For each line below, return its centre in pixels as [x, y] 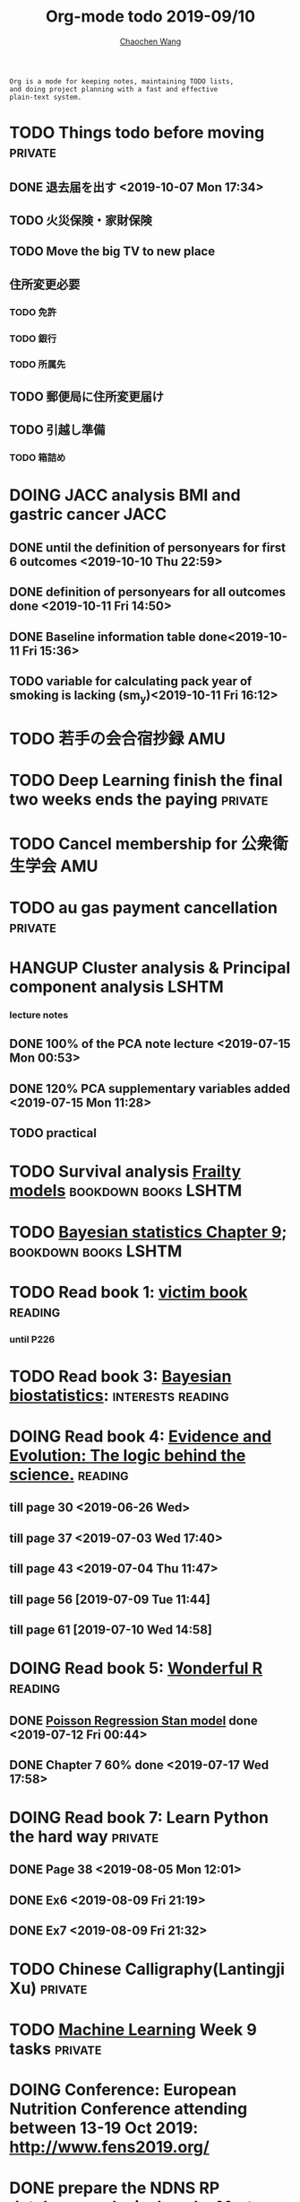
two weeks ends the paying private [139, 800]
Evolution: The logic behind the [128, 1455]
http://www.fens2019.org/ [110, 2147]
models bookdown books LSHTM [126, 1191]
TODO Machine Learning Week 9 [133, 2029]
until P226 [32, 1339]
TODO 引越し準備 [57, 430]
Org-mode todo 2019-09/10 [150, 17]
